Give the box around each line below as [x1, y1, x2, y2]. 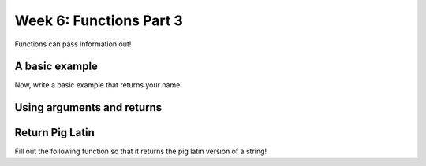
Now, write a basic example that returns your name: [14, 80, 183, 90]
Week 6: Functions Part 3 [14, 12, 183, 29]
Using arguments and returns [14, 101, 163, 114]
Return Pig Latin [14, 126, 95, 139]
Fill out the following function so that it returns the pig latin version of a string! [14, 146, 267, 157]
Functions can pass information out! [14, 39, 132, 49]
